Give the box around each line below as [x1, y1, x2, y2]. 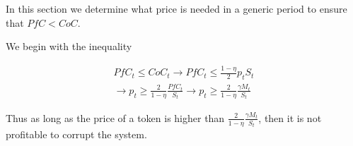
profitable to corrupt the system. [6, 126, 147, 141]
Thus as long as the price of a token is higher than [6, 110, 225, 125]
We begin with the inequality [6, 39, 132, 54]
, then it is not [258, 110, 322, 125]
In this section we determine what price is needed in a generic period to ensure [6, 1, 347, 16]
